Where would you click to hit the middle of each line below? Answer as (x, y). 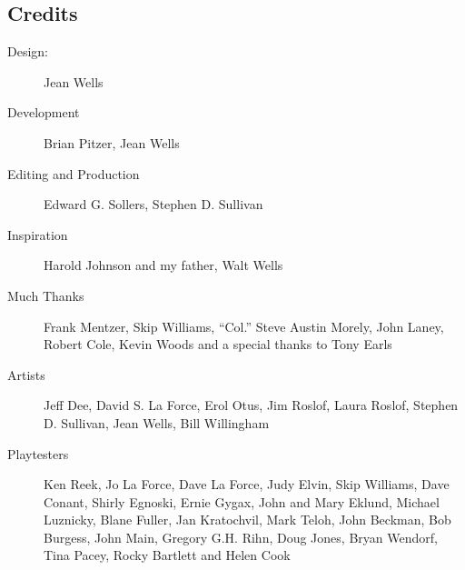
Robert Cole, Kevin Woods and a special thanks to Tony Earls (218, 344)
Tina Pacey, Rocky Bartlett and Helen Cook (167, 555)
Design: (28, 51)
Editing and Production (74, 173)
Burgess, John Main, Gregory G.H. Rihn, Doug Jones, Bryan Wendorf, (241, 537)
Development (44, 112)
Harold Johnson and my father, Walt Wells (163, 265)
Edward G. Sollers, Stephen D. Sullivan (153, 204)
